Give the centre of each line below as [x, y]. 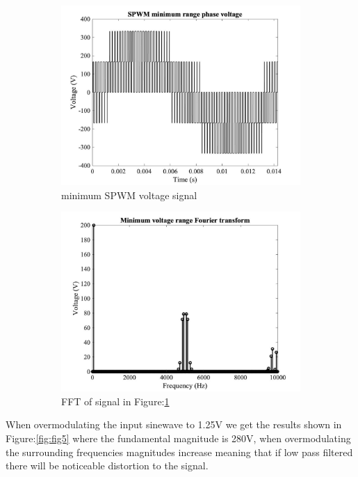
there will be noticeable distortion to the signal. [107, 466]
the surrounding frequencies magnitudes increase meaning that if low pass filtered [179, 452]
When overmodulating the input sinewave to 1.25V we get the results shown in [174, 424]
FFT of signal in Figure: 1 [115, 401]
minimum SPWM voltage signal [129, 195]
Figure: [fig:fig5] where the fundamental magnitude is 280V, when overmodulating [178, 438]
